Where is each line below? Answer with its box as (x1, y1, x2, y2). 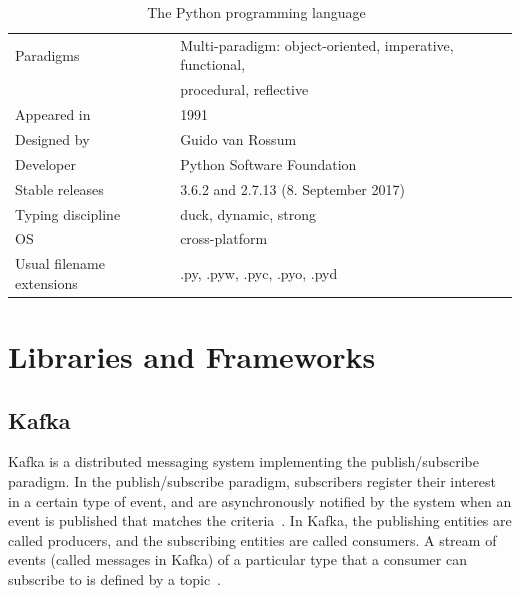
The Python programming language (147, 2, 366, 22)
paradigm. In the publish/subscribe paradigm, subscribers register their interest (8, 471, 496, 492)
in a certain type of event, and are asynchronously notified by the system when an (8, 490, 512, 511)
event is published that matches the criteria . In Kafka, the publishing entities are (8, 510, 512, 531)
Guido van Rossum (180, 128, 297, 149)
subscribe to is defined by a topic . (8, 569, 222, 590)
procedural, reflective (180, 79, 309, 100)
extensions (15, 272, 78, 293)
